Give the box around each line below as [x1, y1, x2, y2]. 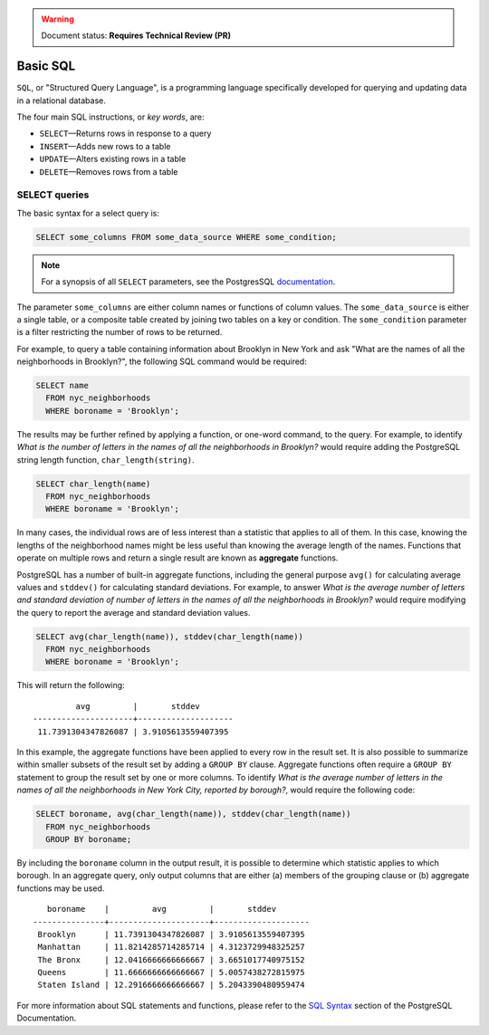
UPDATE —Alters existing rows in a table [39, 154, 187, 165]
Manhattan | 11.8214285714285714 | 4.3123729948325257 [37, 942, 305, 953]
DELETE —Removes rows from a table [39, 166, 178, 177]
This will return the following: [16, 680, 126, 691]
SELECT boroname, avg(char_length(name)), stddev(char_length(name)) [35, 809, 351, 819]
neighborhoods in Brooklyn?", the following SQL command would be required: [16, 356, 307, 367]
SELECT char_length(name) [35, 478, 151, 489]
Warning [41, 14, 74, 24]
